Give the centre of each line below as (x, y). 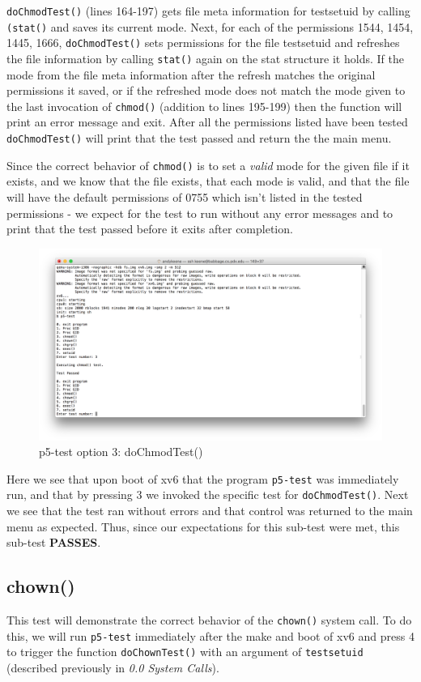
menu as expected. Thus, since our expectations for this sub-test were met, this (203, 526)
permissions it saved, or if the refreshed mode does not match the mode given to (206, 90)
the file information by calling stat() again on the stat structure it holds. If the (205, 58)
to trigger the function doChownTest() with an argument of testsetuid (185, 652)
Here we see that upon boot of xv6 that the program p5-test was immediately (203, 478)
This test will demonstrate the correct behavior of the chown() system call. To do (209, 620)
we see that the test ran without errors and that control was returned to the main (210, 511)
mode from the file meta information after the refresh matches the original (191, 74)
